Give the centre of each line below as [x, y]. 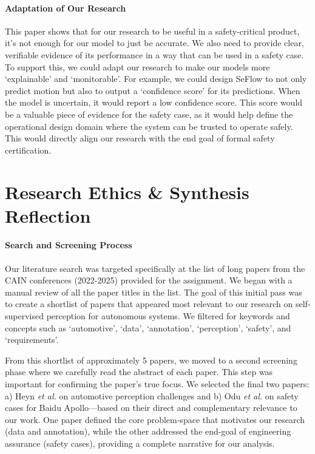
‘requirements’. [32, 340]
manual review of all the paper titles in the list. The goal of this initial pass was [154, 292]
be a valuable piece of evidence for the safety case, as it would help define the [149, 114]
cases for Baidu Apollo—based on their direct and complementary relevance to [151, 408]
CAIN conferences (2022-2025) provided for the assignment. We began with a [149, 280]
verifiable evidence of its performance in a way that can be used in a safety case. [154, 54]
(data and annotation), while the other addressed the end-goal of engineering [148, 431]
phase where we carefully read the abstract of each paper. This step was [139, 372]
